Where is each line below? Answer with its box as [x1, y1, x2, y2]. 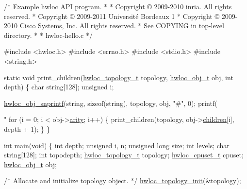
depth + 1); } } [4, 123, 50, 134]
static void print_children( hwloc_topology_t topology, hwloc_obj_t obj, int [4, 72, 233, 82]
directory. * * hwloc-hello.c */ [4, 30, 93, 40]
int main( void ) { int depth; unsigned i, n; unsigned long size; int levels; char [4, 140, 230, 150]
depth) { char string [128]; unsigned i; [4, 82, 114, 92]
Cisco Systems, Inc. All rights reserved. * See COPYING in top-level [19, 20, 224, 31]
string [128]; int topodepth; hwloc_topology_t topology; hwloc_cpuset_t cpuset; [4, 150, 244, 160]
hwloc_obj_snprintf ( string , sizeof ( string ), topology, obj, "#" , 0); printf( [4, 98, 217, 108]
